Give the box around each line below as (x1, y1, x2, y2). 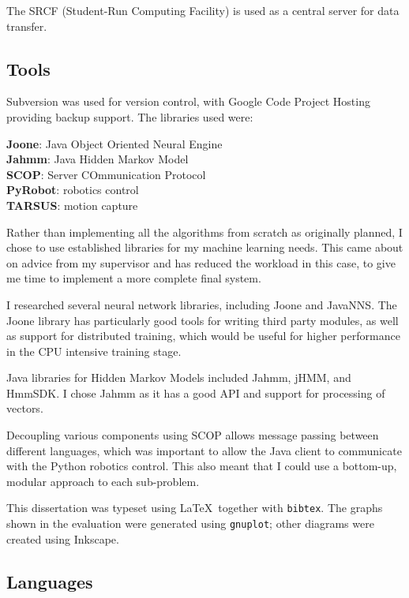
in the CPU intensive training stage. (6, 342, 182, 359)
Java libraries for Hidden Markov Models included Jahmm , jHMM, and (6, 369, 351, 386)
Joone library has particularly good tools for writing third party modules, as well (6, 312, 399, 328)
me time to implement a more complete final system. (6, 270, 261, 286)
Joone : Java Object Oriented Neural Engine (6, 135, 223, 151)
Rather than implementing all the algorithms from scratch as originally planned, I (6, 223, 403, 240)
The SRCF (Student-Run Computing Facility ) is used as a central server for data (6, 2, 400, 18)
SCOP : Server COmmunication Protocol (6, 166, 206, 182)
